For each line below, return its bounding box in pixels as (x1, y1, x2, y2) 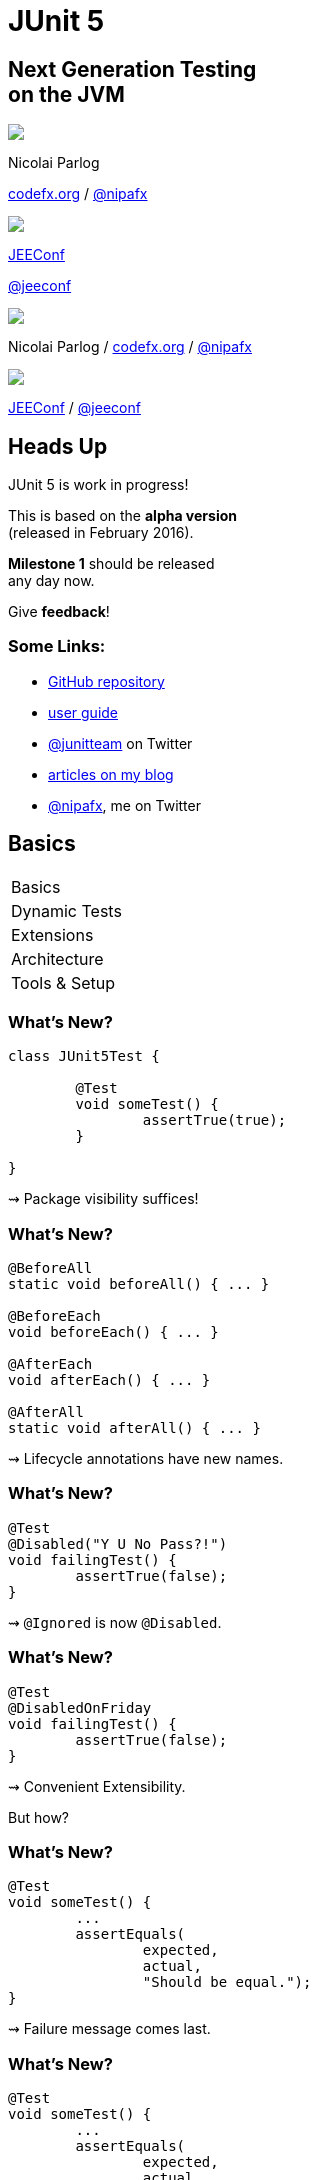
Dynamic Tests (11, 900, 122, 921)
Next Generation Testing (8, 56, 257, 82)
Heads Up (8, 433, 108, 459)
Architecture (11, 948, 104, 969)
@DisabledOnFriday (8, 1699, 152, 1716)
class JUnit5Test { (8, 1048, 160, 1065)
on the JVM (8, 81, 125, 107)
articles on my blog (48, 765, 174, 783)
